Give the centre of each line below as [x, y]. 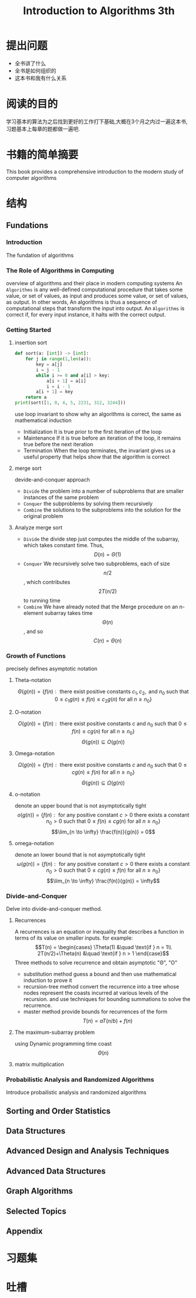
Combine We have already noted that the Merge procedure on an [101, 607]
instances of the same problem [61, 498]
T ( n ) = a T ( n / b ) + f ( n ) [108, 1021]
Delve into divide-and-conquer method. [54, 909]
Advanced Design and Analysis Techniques [88, 1151]
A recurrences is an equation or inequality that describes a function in [99, 932]
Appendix [24, 1231]
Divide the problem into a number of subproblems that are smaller [104, 491]
